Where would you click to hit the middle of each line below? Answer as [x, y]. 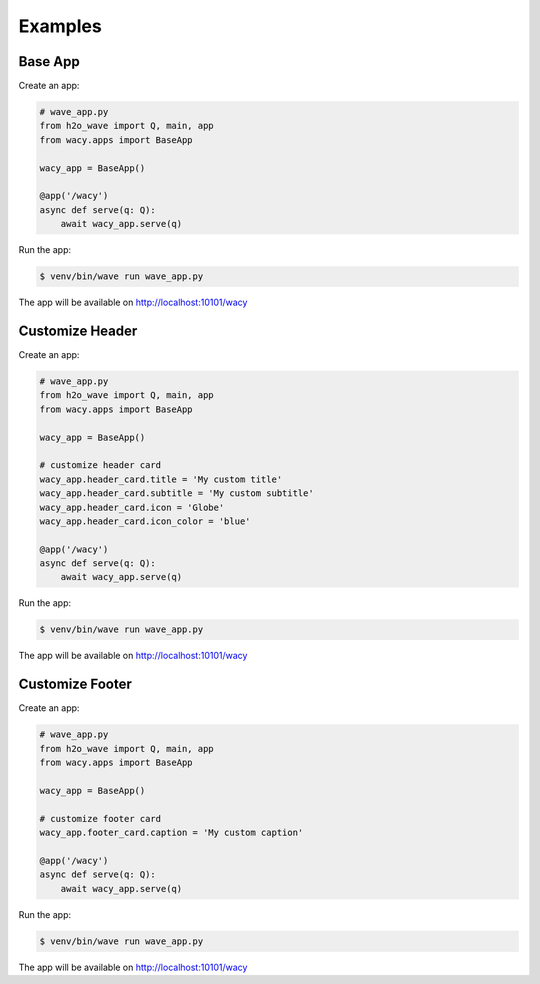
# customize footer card [100, 818]
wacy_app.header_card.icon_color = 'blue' [145, 521]
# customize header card [100, 465]
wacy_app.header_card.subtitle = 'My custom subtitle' [176, 493]
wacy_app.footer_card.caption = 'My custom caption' [171, 833]
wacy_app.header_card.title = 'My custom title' [161, 479]
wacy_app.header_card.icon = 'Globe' [132, 507]
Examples [60, 26]
